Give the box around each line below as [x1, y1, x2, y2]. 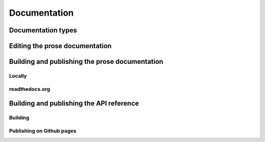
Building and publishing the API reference [9, 99, 139, 108]
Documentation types [9, 26, 77, 34]
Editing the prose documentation [9, 42, 112, 50]
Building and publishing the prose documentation [9, 57, 164, 66]
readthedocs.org [9, 85, 51, 92]
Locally [9, 72, 27, 79]
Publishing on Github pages [9, 127, 77, 134]
